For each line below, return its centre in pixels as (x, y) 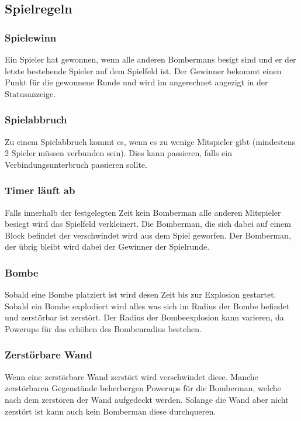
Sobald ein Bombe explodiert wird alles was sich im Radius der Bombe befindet (147, 306)
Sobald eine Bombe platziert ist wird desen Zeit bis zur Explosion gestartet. (141, 294)
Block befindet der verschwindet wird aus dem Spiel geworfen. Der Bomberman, (148, 235)
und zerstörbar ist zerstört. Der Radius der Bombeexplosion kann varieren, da (144, 317)
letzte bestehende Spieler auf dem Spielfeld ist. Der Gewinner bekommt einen (143, 70)
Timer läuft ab (40, 190)
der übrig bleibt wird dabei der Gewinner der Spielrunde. (107, 246)
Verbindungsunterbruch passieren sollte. (76, 164)
